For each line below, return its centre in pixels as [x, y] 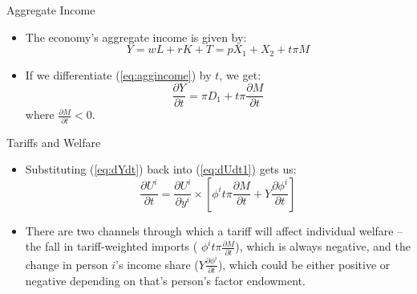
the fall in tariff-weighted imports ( [111, 246]
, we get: [240, 74]
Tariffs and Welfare [54, 142]
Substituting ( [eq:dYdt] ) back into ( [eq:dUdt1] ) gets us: [161, 169]
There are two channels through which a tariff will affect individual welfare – [214, 230]
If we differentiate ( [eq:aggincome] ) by [118, 74]
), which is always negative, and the [323, 246]
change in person [67, 264]
